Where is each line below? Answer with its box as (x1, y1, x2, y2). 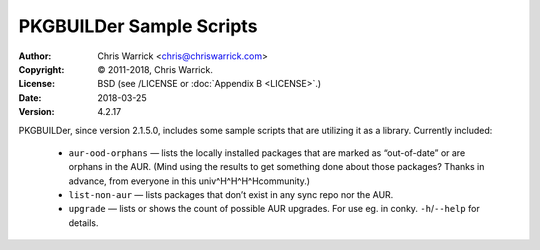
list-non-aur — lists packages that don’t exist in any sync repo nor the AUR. (68, 189, 394, 201)
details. (68, 216, 99, 229)
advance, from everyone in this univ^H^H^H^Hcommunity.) (68, 175, 310, 187)
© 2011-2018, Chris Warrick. (97, 63, 214, 75)
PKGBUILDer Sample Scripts (18, 15, 258, 37)
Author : (18, 50, 52, 62)
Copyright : (18, 63, 65, 75)
